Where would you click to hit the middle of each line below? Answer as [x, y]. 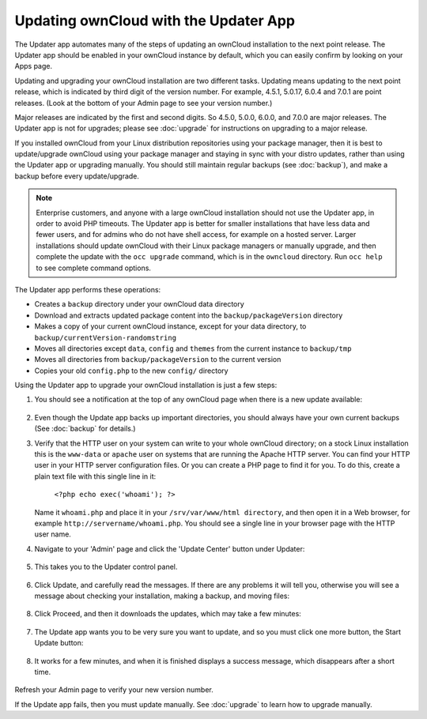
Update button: [59, 643]
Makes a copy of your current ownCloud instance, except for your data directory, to [170, 326]
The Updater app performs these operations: [88, 289]
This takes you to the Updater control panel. [106, 567]
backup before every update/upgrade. [77, 176]
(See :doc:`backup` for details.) [85, 429]
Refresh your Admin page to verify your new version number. [114, 690]
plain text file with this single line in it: [95, 476]
